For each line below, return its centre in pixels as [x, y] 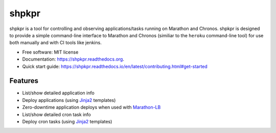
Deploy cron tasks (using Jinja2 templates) [67, 121]
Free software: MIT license [50, 52]
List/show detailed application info [58, 93]
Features [24, 81]
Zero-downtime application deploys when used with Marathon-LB [91, 108]
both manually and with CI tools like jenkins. [55, 43]
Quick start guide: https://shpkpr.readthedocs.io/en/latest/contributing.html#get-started [115, 66]
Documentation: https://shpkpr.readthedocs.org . [73, 59]
